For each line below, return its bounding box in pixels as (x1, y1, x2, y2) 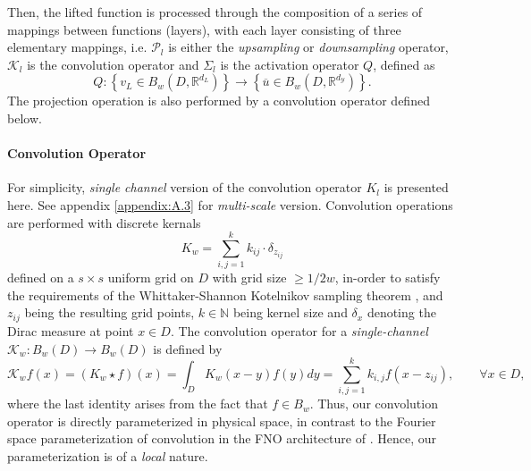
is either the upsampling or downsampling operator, (168, 38, 449, 56)
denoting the (367, 303, 436, 322)
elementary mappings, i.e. (7, 38, 147, 56)
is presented (383, 178, 449, 197)
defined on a (7, 268, 74, 287)
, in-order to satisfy (334, 268, 441, 287)
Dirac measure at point (7, 321, 134, 340)
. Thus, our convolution (309, 394, 438, 413)
